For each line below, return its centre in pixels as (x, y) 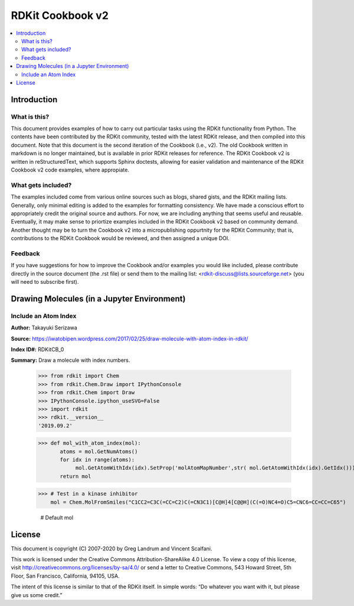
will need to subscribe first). (45, 282)
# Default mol (57, 517)
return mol (76, 476)
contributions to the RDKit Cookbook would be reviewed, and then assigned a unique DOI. (120, 238)
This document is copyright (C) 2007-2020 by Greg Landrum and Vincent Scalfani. (112, 548)
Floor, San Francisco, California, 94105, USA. (65, 576)
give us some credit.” (37, 595)
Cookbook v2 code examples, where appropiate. (70, 170)
